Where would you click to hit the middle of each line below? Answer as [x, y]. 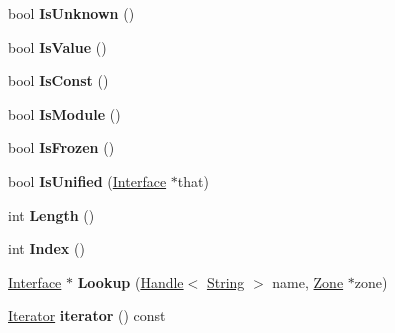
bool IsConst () [58, 80]
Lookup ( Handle [130, 281]
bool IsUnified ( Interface [87, 180]
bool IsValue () [57, 46]
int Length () [51, 214]
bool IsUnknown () [71, 13]
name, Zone [308, 281]
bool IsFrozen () [61, 147]
